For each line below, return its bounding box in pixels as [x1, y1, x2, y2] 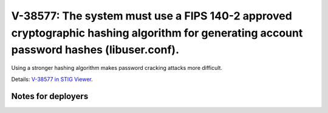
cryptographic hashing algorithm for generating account [11, 26, 303, 39]
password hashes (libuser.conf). [11, 43, 179, 57]
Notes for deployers [11, 91, 89, 101]
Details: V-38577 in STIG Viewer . [11, 75, 94, 83]
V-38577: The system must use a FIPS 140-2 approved [11, 9, 293, 22]
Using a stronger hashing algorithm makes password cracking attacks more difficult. [11, 64, 223, 72]
